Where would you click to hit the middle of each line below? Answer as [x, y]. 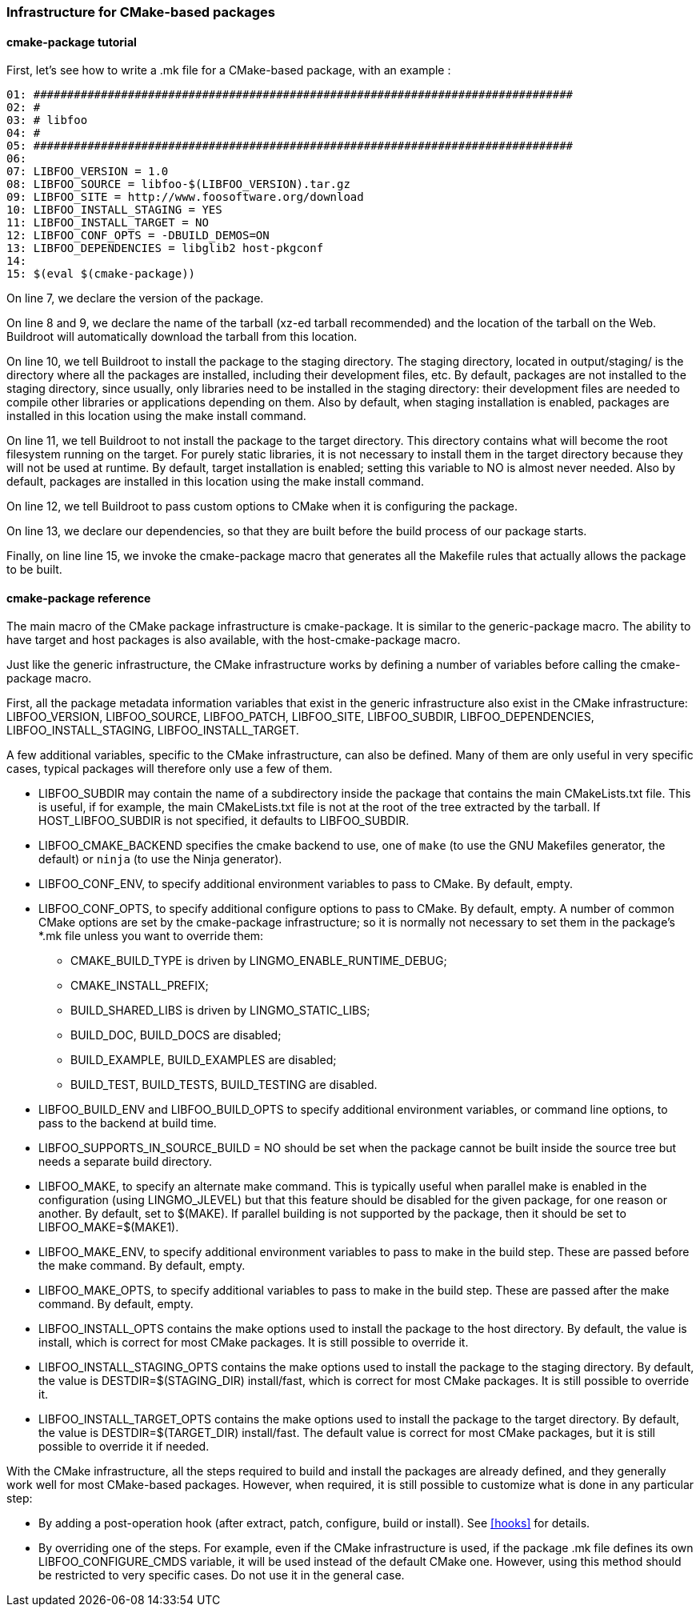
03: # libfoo [47, 120]
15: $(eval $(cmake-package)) [101, 274]
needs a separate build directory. [126, 1162]
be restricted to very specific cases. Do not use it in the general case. [222, 1575]
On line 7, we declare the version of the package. [135, 298]
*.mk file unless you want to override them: [151, 936]
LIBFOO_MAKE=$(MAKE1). [109, 1227]
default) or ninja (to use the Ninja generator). [160, 859]
